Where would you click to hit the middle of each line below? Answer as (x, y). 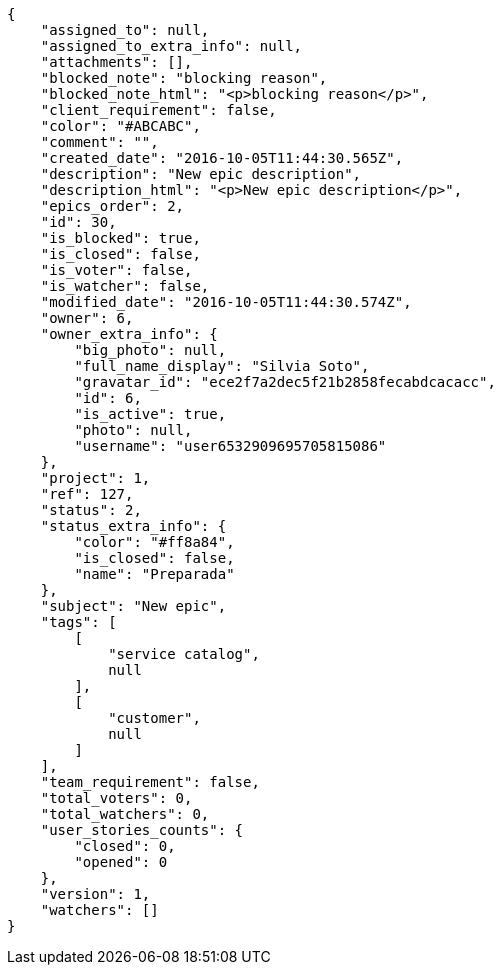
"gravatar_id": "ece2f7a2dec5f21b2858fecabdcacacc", (285, 382)
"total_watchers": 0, (125, 814)
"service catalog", (184, 654)
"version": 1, (95, 894)
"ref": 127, (87, 494)
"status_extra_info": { (133, 526)
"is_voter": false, (116, 270)
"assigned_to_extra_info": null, (171, 46)
